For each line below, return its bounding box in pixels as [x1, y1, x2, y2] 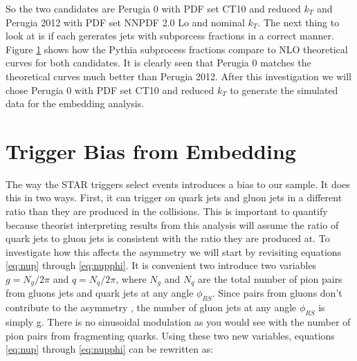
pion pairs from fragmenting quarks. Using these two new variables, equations [6, 328, 335, 342]
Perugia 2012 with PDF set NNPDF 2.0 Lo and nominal [6, 15, 245, 29]
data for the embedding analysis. [6, 96, 145, 111]
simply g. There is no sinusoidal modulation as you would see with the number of [6, 315, 351, 329]
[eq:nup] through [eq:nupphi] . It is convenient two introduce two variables [6, 258, 317, 272]
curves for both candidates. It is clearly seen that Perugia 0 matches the [6, 55, 311, 70]
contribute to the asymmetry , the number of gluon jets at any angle [6, 300, 297, 315]
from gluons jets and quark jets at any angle [6, 286, 194, 300]
